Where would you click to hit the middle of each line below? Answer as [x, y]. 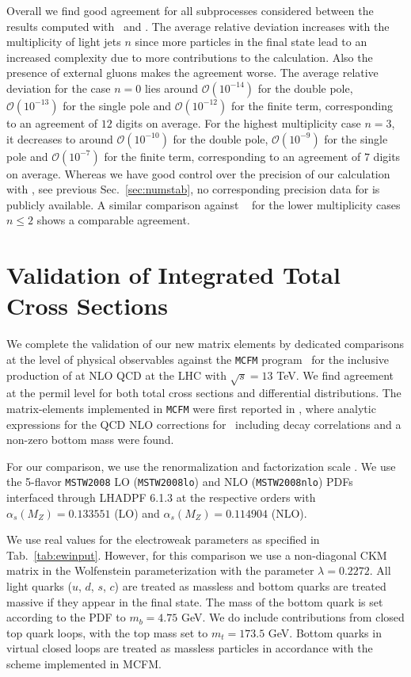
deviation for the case [59, 88]
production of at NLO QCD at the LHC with [116, 375]
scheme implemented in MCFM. [84, 663]
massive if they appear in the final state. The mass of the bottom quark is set [195, 601]
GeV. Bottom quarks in [325, 632]
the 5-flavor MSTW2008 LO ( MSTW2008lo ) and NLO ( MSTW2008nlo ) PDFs [180, 482]
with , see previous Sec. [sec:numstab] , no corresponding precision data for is [193, 189]
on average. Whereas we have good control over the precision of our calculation [198, 173]
